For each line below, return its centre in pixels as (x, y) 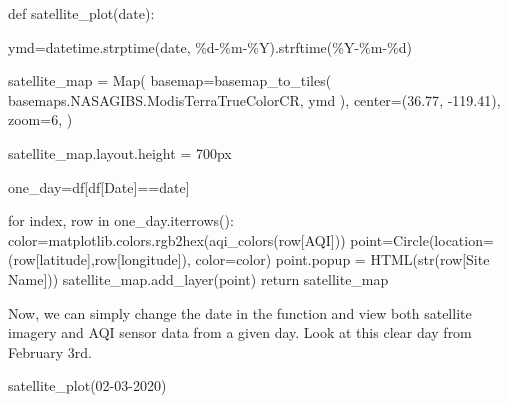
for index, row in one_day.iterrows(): (121, 220)
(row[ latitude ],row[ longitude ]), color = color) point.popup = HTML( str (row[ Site (249, 259)
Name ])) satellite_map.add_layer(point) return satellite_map (198, 278)
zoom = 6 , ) (40, 119)
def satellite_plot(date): (81, 13)
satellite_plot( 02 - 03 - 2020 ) (87, 385)
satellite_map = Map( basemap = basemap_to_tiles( (170, 80)
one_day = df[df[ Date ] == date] (99, 186)
